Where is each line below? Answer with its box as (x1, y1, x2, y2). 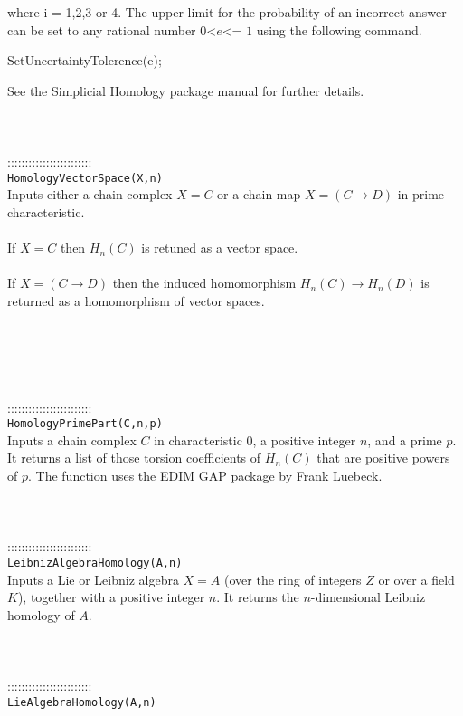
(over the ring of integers (224, 569, 362, 588)
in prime (397, 185, 445, 204)
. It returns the (216, 587, 299, 606)
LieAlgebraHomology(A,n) (7, 695, 156, 709)
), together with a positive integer (17, 587, 205, 606)
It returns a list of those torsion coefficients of (7, 448, 261, 467)
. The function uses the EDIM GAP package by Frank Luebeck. (28, 465, 383, 484)
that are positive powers (317, 448, 450, 467)
